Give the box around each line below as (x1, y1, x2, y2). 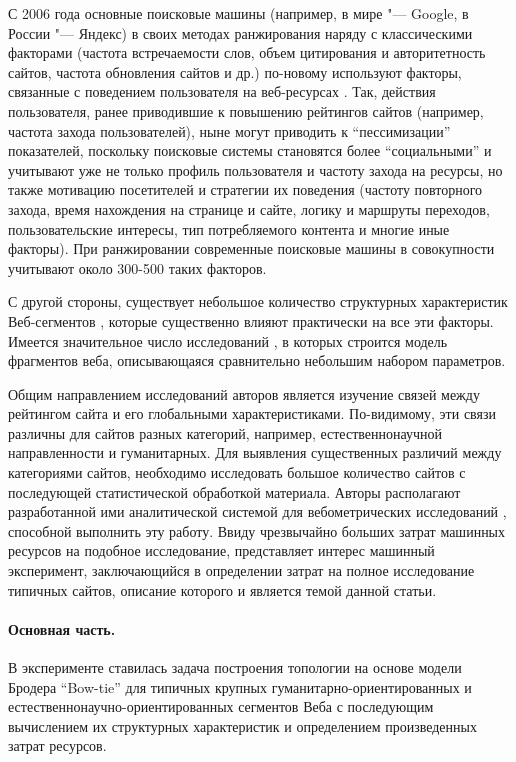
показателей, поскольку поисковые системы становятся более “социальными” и (8, 140, 492, 161)
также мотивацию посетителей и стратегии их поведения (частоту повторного (8, 179, 483, 200)
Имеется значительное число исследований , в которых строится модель (8, 330, 448, 351)
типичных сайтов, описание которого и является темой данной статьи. (8, 579, 437, 600)
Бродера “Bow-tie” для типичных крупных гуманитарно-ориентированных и (8, 676, 472, 697)
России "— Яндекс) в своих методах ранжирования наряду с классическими (8, 22, 473, 43)
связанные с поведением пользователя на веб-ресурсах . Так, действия (8, 81, 436, 102)
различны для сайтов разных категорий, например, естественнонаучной (8, 422, 443, 443)
